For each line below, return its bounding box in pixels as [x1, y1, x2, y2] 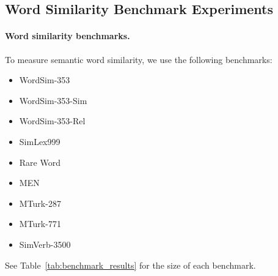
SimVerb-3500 [19, 237, 71, 250]
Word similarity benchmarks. [5, 29, 130, 42]
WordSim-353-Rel [19, 114, 86, 127]
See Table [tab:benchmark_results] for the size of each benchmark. [5, 258, 256, 271]
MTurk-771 [19, 217, 61, 230]
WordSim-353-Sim [19, 94, 87, 106]
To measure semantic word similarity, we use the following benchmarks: [5, 53, 273, 65]
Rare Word [19, 155, 60, 168]
